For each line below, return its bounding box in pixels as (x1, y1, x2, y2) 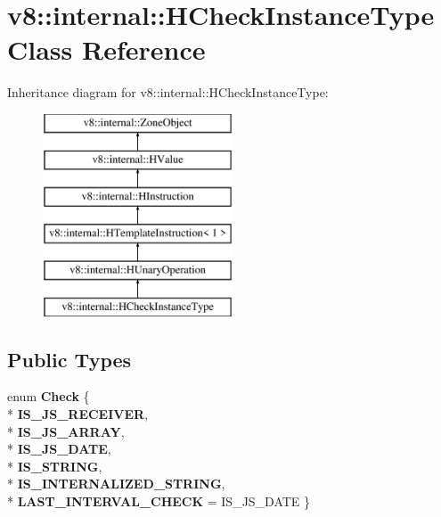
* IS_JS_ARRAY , (7, 422, 125, 440)
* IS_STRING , (7, 456, 102, 475)
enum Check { (7, 387, 90, 406)
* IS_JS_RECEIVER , (7, 405, 149, 423)
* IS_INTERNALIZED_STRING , (7, 474, 225, 493)
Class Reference (7, 31, 206, 68)
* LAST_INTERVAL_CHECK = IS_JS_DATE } (7, 492, 311, 511)
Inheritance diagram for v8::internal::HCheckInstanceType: (7, 83, 329, 102)
